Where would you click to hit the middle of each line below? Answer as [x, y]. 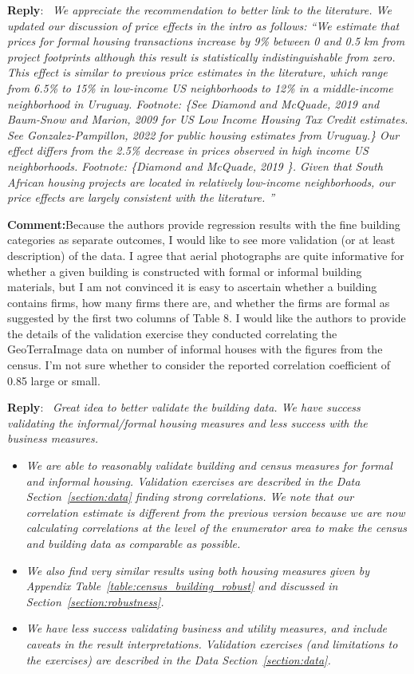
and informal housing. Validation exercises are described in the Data [193, 481]
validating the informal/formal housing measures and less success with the [187, 422]
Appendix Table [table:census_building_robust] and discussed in [182, 586]
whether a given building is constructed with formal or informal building [185, 271]
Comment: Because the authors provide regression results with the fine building [204, 224]
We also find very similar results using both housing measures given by [197, 570]
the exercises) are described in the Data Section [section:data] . [178, 659]
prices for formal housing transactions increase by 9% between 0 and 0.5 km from [206, 41]
